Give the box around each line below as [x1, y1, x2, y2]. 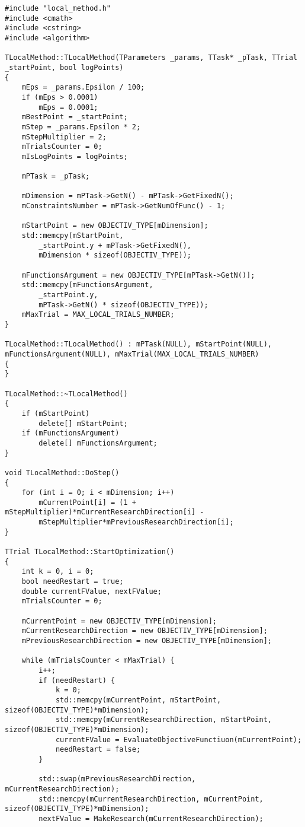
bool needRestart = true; [21, 577, 124, 586]
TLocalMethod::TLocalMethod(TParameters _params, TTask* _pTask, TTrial [5, 53, 297, 62]
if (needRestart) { [38, 676, 115, 685]
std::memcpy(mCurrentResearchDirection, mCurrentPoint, [38, 794, 264, 803]
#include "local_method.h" [5, 4, 111, 12]
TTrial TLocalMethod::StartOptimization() [5, 548, 175, 556]
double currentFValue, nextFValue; [21, 587, 162, 596]
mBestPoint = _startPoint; [21, 113, 128, 122]
